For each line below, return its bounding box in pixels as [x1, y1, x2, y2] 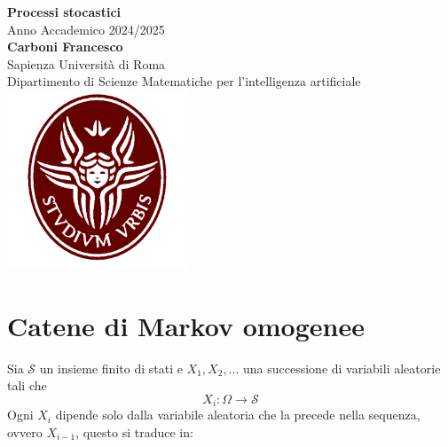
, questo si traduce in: [75, 422, 193, 441]
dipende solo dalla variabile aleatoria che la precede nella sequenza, [55, 405, 420, 424]
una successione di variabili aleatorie [242, 358, 441, 377]
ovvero [7, 422, 43, 441]
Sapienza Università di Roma [7, 54, 166, 73]
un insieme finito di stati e [39, 358, 183, 377]
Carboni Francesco [7, 37, 123, 56]
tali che [7, 376, 47, 395]
